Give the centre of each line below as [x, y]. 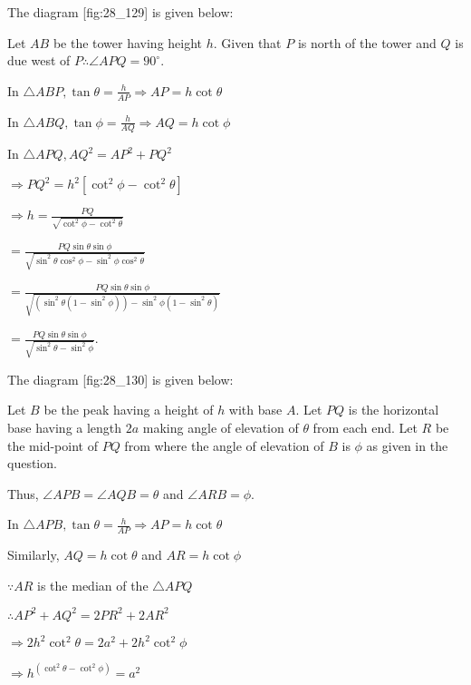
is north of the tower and [367, 42]
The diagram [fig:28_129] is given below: [120, 12]
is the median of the [93, 585]
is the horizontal [394, 410]
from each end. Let [365, 427]
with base [255, 410]
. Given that [247, 42]
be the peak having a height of [129, 410]
